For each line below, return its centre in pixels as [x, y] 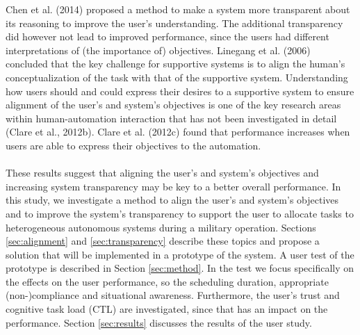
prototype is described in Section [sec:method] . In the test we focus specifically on [180, 268]
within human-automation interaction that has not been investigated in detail [171, 118]
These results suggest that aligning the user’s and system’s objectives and [162, 173]
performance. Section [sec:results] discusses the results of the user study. [159, 322]
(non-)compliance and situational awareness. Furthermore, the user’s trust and [173, 295]
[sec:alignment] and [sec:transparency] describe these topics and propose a [163, 241]
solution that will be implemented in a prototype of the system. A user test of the [180, 254]
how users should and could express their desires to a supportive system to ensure [180, 91]
